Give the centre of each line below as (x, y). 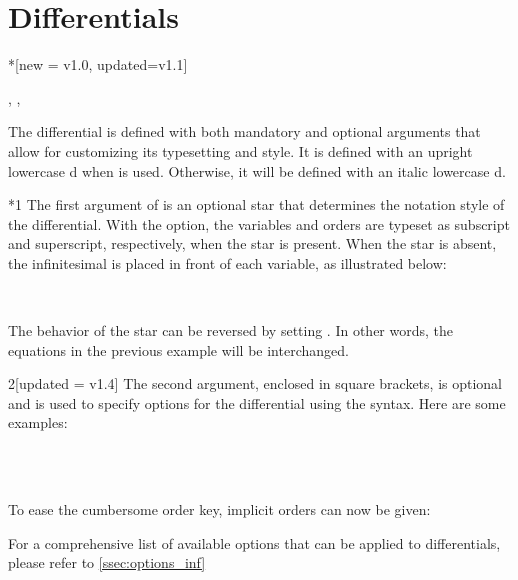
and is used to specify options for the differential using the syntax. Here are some (257, 402)
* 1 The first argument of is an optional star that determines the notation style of (256, 204)
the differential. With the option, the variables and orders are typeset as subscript (259, 223)
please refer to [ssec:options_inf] (107, 562)
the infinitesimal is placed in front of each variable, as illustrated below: (227, 262)
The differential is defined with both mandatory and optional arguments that (244, 131)
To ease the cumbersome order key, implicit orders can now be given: (219, 509)
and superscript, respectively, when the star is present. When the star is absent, (252, 243)
